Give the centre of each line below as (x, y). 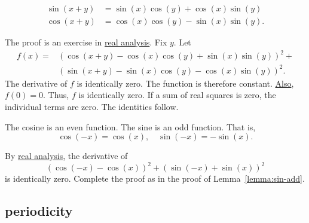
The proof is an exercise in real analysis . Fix (86, 42)
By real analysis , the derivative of (66, 156)
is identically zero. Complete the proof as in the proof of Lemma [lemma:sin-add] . (155, 178)
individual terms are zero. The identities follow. (92, 106)
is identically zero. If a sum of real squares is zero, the (177, 95)
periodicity (39, 211)
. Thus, (56, 95)
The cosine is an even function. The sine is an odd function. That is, (130, 126)
